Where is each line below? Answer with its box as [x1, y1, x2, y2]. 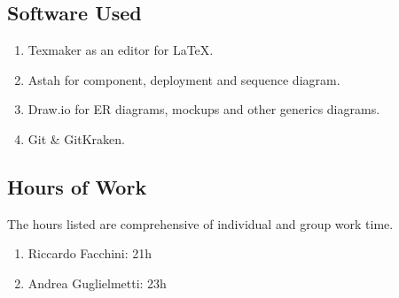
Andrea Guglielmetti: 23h [27, 273, 167, 292]
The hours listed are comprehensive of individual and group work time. [7, 214, 394, 233]
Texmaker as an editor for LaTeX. [27, 41, 214, 59]
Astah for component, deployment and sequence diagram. [27, 70, 340, 88]
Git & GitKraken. [27, 129, 125, 148]
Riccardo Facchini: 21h [27, 244, 153, 263]
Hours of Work [7, 172, 147, 200]
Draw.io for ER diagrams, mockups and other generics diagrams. [27, 100, 380, 118]
